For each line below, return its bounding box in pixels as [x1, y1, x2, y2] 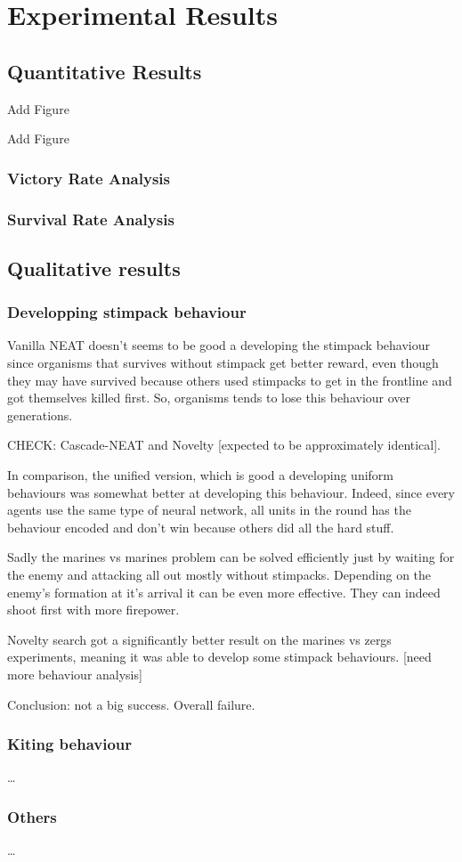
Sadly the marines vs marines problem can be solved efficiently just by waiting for [7, 548, 455, 566]
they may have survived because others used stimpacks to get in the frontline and [7, 370, 452, 389]
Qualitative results [7, 254, 181, 281]
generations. [7, 405, 73, 424]
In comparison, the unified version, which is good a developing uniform [7, 466, 393, 484]
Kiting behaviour [7, 733, 133, 755]
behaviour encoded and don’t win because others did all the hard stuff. [7, 517, 394, 536]
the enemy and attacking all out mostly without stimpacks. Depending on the [7, 565, 432, 583]
